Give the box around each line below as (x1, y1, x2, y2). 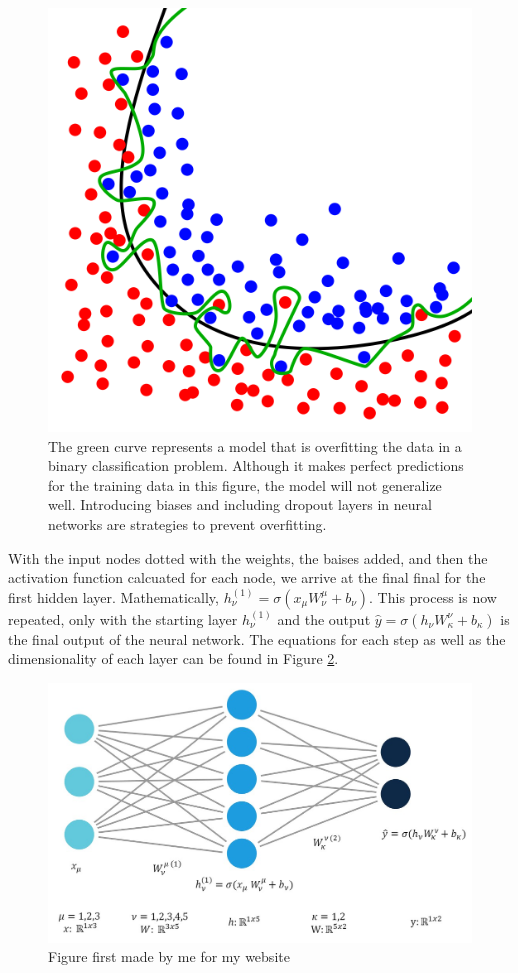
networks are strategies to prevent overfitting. (48, 513, 327, 534)
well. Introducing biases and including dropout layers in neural (48, 494, 432, 515)
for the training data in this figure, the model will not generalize (48, 474, 442, 495)
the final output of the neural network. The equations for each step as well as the (8, 628, 506, 649)
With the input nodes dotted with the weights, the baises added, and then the (8, 547, 488, 568)
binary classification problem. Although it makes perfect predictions (48, 455, 464, 476)
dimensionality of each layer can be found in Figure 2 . (8, 648, 339, 669)
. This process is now (369, 586, 497, 607)
